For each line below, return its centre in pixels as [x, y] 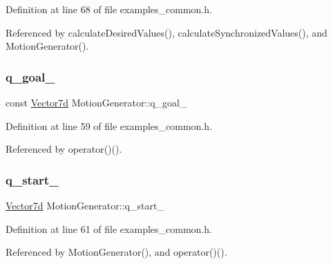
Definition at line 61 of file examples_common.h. [109, 228]
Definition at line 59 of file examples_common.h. [109, 125]
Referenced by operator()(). [64, 149]
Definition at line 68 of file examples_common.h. [109, 9]
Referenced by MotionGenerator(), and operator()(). [116, 252]
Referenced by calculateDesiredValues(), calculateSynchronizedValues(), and [166, 32]
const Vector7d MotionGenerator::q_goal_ [96, 102]
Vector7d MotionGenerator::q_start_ [85, 205]
